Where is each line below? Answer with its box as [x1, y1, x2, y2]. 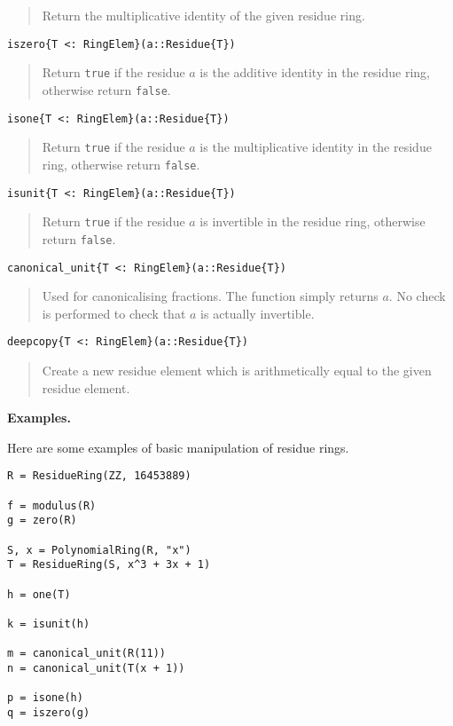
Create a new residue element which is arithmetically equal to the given [42, 361, 432, 379]
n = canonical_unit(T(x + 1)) [7, 661, 185, 675]
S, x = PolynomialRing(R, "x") [7, 543, 191, 556]
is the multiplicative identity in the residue [199, 138, 432, 156]
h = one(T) [7, 588, 71, 601]
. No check [388, 287, 446, 305]
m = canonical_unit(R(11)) [7, 647, 166, 660]
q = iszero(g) [7, 706, 90, 719]
